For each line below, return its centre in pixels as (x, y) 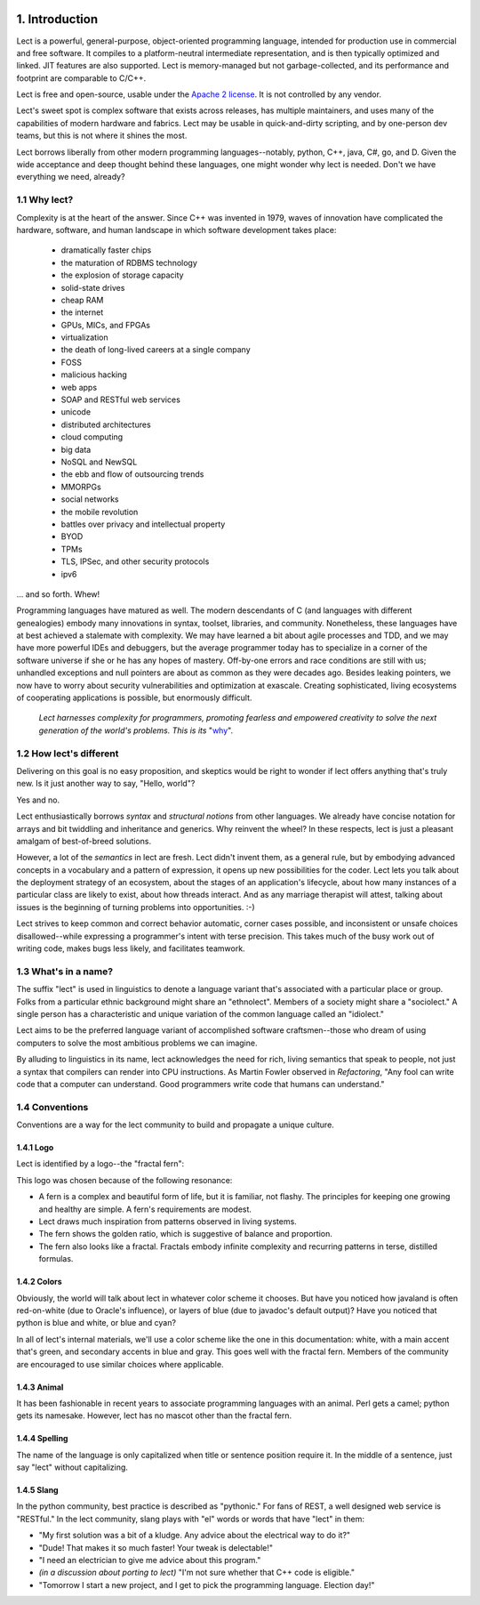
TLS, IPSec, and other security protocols (135, 561)
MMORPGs (81, 487)
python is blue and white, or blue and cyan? (96, 1323)
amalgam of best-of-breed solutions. (84, 841)
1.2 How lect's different (68, 754)
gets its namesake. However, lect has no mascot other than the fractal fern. (154, 1415)
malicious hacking (94, 375)
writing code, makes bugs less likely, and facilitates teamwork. (131, 948)
